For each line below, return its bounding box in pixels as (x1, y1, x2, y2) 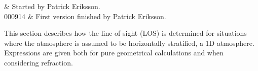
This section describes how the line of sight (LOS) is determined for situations (4, 28, 247, 38)
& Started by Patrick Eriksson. (4, 1, 100, 11)
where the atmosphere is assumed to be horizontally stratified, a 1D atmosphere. (4, 37, 254, 48)
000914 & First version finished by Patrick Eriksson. (4, 11, 166, 21)
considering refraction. (4, 57, 73, 67)
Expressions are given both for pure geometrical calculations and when (4, 47, 224, 58)
